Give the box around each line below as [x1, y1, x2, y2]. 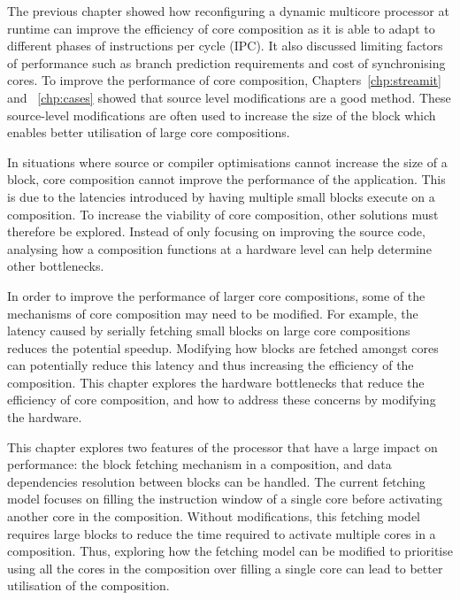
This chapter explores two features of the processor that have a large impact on [7, 437, 438, 456]
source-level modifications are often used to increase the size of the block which [7, 105, 436, 124]
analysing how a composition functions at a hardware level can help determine [7, 239, 432, 258]
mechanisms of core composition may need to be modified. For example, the [7, 304, 418, 322]
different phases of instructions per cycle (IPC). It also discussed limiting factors [7, 36, 443, 55]
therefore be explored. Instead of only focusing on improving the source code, [7, 222, 425, 241]
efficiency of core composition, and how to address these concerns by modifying [7, 390, 436, 409]
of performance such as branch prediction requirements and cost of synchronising [7, 53, 446, 72]
